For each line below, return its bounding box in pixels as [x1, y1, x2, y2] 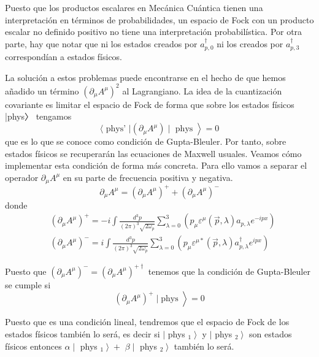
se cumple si [5, 278, 51, 291]
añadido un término [5, 84, 79, 97]
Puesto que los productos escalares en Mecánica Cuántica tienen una [5, 1, 263, 13]
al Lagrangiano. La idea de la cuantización [122, 84, 282, 97]
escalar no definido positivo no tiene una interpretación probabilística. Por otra [5, 25, 302, 38]
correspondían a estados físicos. [5, 50, 123, 63]
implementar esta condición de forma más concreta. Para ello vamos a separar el [5, 159, 307, 172]
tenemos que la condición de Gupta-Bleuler [148, 264, 310, 277]
